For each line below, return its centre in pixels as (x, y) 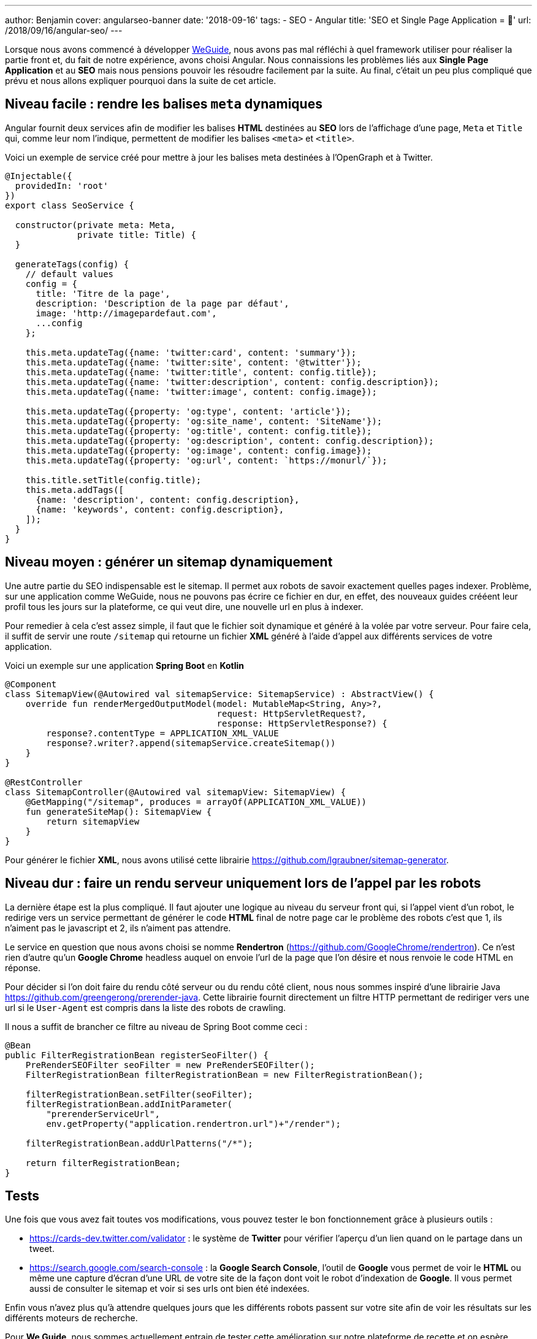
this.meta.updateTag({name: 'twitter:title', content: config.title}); (201, 372)
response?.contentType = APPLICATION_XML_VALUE (162, 733)
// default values (70, 274)
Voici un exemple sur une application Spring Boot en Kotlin (124, 665)
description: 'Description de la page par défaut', (162, 303)
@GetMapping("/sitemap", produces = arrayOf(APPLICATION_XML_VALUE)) (196, 802)
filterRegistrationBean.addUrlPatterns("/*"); (139, 1143)
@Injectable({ (39, 176)
